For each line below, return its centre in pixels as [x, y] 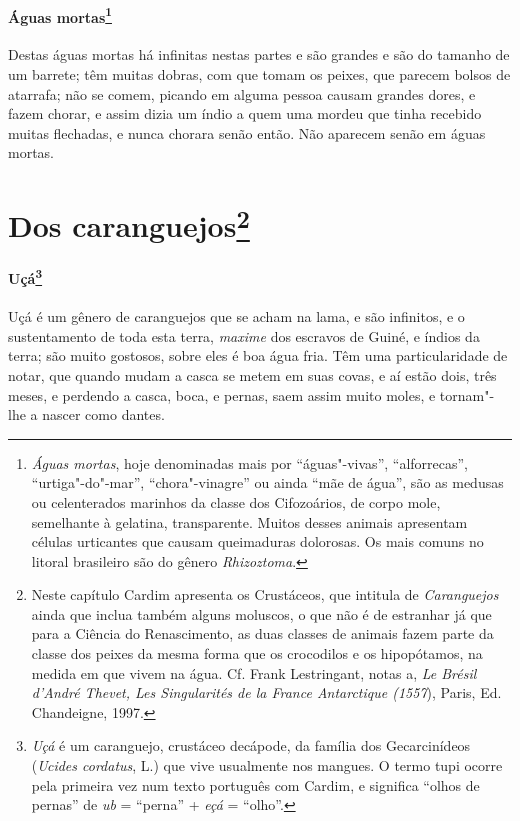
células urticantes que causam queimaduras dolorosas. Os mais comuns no [257, 541]
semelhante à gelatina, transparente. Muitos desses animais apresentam [249, 521]
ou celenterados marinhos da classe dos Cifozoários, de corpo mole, [236, 501]
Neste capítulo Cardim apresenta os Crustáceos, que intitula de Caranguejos [265, 594]
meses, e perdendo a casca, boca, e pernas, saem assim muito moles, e [222, 394]
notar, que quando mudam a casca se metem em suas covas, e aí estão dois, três [252, 374]
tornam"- [467, 394]
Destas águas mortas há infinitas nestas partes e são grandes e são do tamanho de [259, 54]
